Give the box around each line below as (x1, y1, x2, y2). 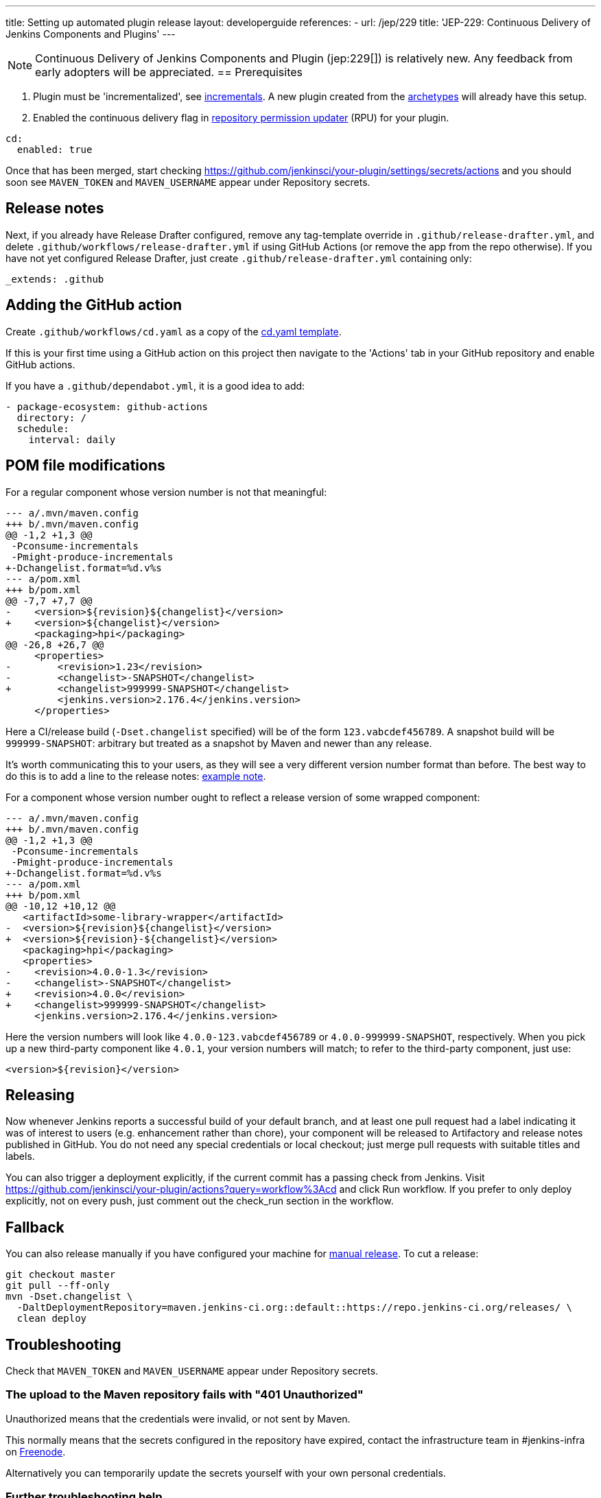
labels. (5, 1150, 35, 1163)
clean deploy (16, 1313, 87, 1324)
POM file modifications (5, 457, 165, 475)
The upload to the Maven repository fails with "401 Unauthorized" (5, 1388, 364, 1402)
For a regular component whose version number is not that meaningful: (5, 486, 327, 498)
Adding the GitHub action (5, 296, 182, 314)
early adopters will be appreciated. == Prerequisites (35, 65, 303, 79)
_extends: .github (5, 273, 104, 285)
